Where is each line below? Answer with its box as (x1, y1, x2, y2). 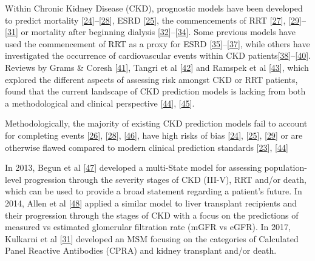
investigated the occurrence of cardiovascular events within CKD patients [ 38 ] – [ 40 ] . (5, 49, 311, 62)
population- (264, 161, 307, 174)
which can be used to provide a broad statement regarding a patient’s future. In (5, 185, 302, 197)
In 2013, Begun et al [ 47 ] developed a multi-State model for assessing (5, 161, 262, 174)
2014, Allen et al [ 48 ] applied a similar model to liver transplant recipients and (5, 196, 297, 209)
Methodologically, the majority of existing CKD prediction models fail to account (5, 117, 308, 130)
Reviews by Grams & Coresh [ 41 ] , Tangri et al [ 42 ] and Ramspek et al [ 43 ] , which (5, 61, 309, 73)
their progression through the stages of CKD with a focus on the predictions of (5, 208, 299, 221)
